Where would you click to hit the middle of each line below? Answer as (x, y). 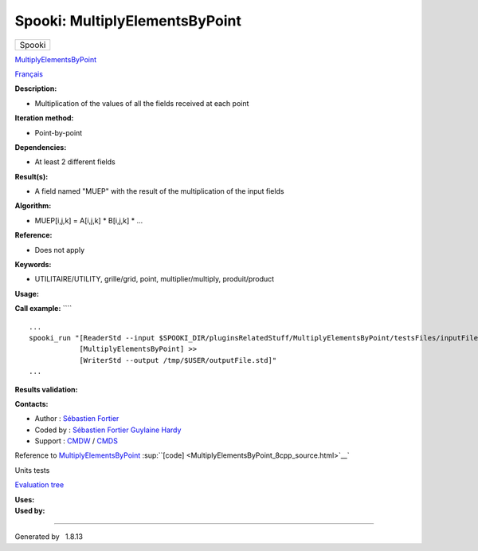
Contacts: (31, 403)
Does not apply (60, 250)
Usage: (27, 293)
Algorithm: (33, 206)
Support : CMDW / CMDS (76, 441)
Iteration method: (44, 118)
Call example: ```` (43, 309)
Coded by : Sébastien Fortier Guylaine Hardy (108, 430)
